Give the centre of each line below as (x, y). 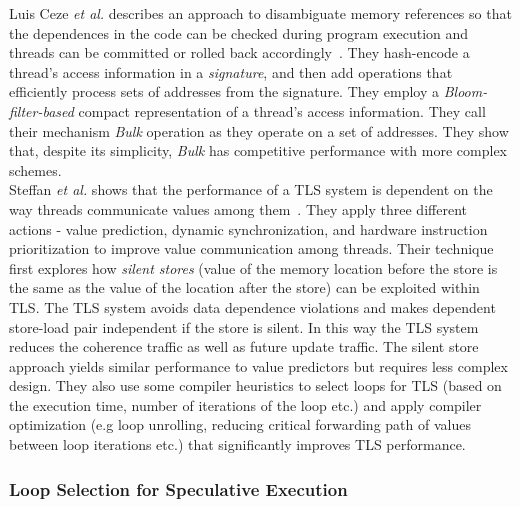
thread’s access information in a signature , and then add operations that (231, 71)
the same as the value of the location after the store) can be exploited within (244, 287)
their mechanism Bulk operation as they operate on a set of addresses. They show (259, 130)
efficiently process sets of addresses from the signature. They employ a (224, 91)
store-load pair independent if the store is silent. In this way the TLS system (244, 326)
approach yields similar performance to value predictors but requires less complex (258, 365)
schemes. (35, 169)
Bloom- (465, 91)
